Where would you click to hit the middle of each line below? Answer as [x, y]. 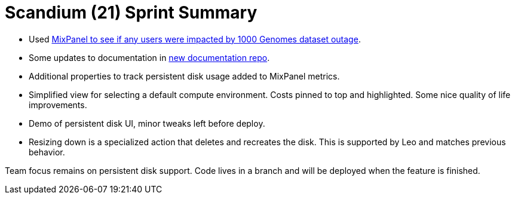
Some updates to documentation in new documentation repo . [149, 57]
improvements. [58, 105]
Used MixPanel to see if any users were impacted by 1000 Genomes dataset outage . [195, 39]
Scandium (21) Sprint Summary [131, 13]
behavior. [47, 152]
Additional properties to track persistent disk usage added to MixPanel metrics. [184, 76]
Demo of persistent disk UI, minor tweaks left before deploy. [147, 123]
